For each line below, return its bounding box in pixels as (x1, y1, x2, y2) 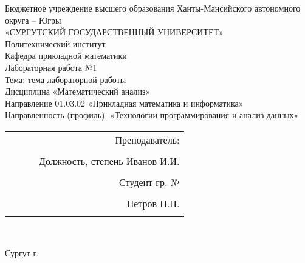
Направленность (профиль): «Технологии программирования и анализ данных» (5, 108, 299, 121)
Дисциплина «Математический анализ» (5, 85, 151, 98)
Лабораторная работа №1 (5, 61, 97, 73)
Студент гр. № (119, 175, 180, 189)
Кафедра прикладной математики (5, 49, 127, 62)
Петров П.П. (126, 196, 180, 210)
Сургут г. (5, 246, 39, 259)
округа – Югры (5, 13, 61, 26)
